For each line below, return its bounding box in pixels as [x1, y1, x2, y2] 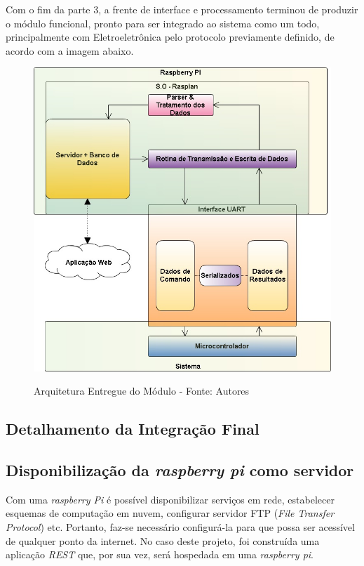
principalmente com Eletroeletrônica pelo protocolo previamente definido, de [6, 29, 335, 44]
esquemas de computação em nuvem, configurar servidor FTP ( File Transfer [6, 506, 335, 520]
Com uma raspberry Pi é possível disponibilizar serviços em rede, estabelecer [6, 492, 335, 506]
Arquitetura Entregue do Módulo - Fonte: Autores [34, 383, 250, 398]
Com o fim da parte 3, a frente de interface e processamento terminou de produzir [6, 2, 358, 16]
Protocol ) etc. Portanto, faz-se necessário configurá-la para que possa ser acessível [6, 519, 355, 534]
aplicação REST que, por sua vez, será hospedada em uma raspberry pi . [6, 547, 314, 562]
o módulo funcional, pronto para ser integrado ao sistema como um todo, [6, 15, 320, 30]
